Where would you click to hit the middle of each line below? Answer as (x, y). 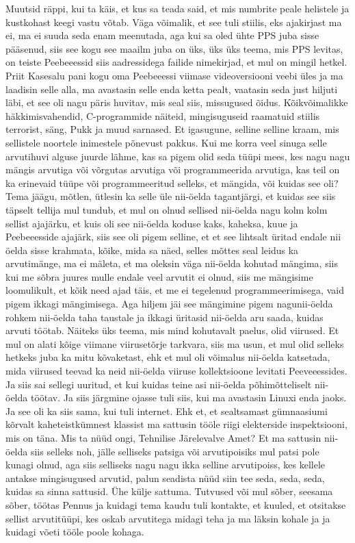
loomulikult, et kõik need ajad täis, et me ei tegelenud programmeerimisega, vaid (175, 290)
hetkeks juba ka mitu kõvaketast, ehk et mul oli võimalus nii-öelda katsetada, (168, 357)
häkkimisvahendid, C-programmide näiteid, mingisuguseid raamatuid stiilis (163, 115)
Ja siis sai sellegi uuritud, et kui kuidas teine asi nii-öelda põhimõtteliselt (159, 384)
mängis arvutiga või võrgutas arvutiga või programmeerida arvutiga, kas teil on (173, 169)
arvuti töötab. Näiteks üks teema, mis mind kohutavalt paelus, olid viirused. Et (172, 330)
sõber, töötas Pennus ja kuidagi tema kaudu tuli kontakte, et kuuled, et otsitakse (176, 504)
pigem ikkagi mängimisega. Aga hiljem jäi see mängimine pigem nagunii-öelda (169, 304)
